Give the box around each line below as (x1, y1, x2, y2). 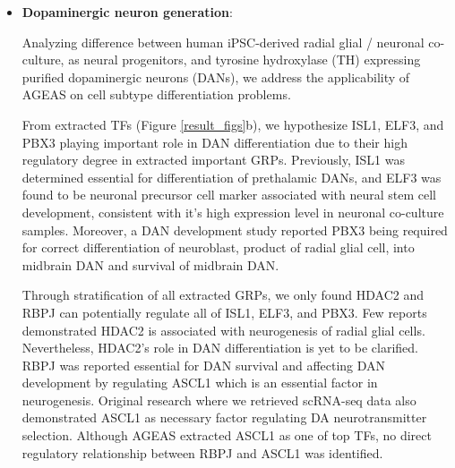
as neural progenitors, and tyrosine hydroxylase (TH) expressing (68, 50, 421, 69)
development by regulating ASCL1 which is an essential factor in (21, 373, 378, 392)
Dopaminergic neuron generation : (21, 3, 233, 21)
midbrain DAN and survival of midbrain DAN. (21, 255, 279, 274)
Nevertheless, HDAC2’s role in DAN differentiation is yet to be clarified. (21, 338, 418, 357)
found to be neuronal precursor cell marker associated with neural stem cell (21, 185, 436, 204)
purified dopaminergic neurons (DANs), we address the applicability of (21, 67, 410, 86)
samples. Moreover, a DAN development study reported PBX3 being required (21, 220, 448, 239)
